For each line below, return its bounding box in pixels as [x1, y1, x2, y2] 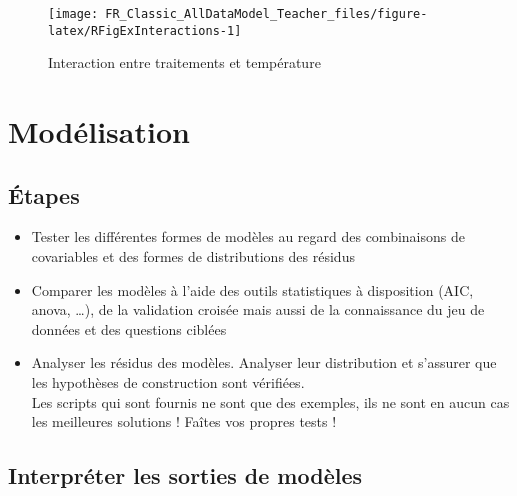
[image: [48, 7, 99, 21]
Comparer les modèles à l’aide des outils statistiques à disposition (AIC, [31, 279, 474, 300]
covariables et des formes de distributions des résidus [31, 246, 355, 267]
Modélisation [8, 111, 190, 152]
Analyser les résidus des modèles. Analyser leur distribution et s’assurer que [31, 352, 497, 373]
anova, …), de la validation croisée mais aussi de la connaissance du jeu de [31, 299, 485, 320]
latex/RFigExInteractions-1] [48, 23, 242, 38]
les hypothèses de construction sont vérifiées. [31, 372, 305, 393]
